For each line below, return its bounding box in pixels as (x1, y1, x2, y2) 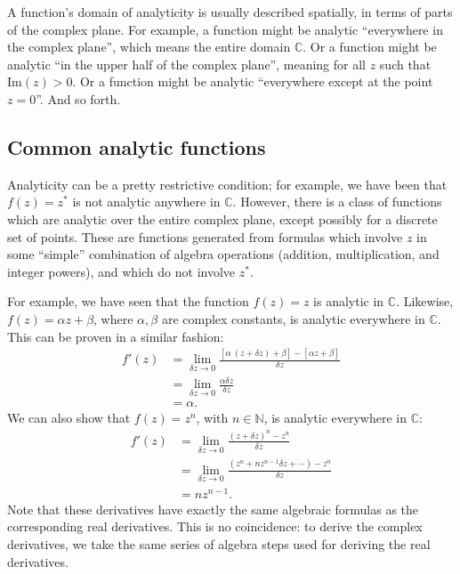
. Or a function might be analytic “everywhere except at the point (72, 72, 433, 91)
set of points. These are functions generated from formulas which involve (7, 227, 403, 246)
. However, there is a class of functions (232, 192, 442, 211)
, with (196, 408, 229, 427)
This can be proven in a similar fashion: (7, 327, 224, 345)
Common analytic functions (7, 133, 266, 160)
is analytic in (313, 292, 384, 311)
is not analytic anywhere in (72, 192, 221, 211)
